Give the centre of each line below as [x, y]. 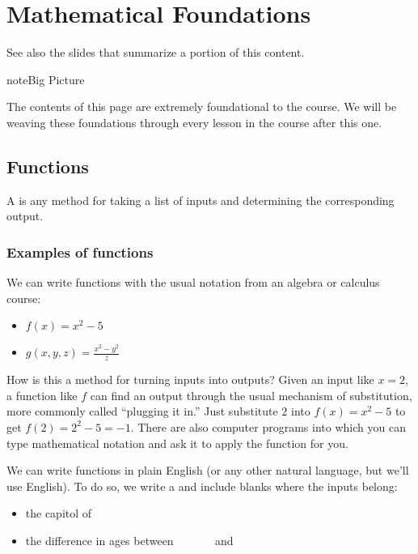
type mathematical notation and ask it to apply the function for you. [177, 443]
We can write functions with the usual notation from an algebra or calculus [193, 282]
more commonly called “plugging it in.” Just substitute [142, 411]
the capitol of [59, 513]
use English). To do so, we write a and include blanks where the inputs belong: [202, 486]
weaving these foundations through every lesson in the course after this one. [194, 122]
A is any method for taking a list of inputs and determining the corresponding [201, 200]
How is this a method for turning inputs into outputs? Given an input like [190, 379]
